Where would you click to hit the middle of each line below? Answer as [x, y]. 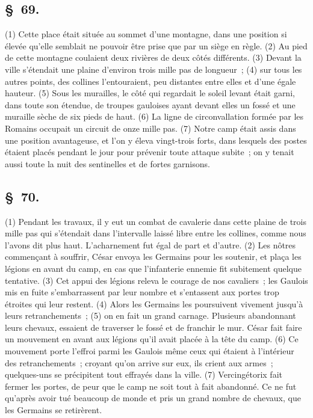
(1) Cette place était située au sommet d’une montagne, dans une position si [146, 34]
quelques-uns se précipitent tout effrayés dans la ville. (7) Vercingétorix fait [144, 374]
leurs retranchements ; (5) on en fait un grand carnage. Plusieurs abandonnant [150, 315]
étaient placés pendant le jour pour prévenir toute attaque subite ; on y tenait [150, 152]
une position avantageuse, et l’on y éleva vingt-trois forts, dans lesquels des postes [156, 140]
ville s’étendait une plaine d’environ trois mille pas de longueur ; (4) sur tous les [153, 69]
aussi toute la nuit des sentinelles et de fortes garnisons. [107, 163]
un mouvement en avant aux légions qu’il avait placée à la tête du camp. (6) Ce [152, 339]
